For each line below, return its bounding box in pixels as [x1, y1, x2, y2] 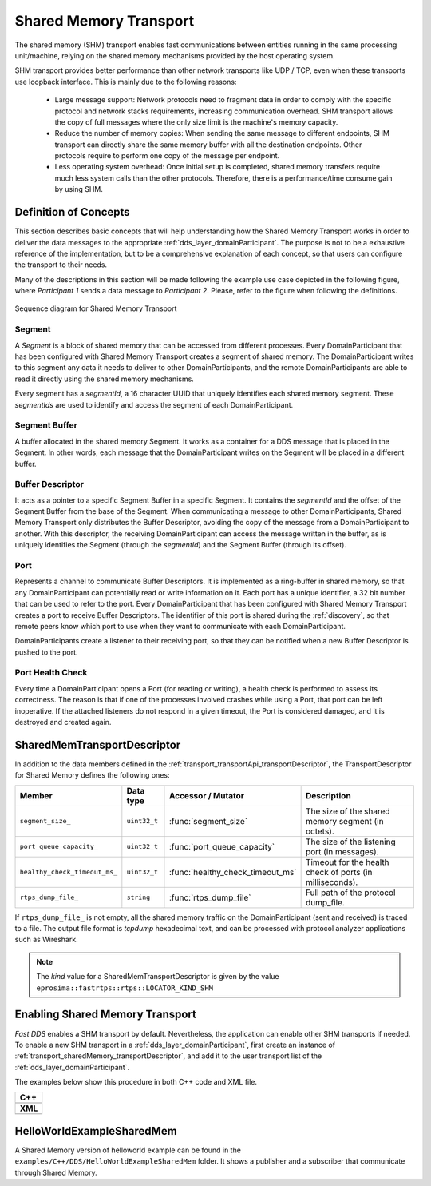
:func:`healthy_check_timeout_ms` [168, 866, 297, 878]
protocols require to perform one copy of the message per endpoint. [54, 151, 280, 161]
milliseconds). [305, 876, 358, 887]
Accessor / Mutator [168, 790, 245, 801]
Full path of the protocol [305, 887, 396, 898]
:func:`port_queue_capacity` [168, 841, 275, 852]
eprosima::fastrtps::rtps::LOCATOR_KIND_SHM [36, 983, 214, 993]
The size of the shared [305, 806, 390, 817]
